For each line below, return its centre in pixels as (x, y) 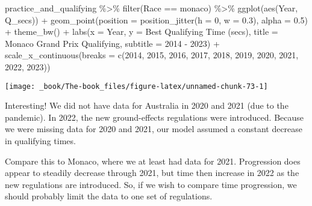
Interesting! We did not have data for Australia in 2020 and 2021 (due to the (147, 105)
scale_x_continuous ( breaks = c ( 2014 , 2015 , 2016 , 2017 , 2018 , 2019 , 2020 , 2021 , (152, 55)
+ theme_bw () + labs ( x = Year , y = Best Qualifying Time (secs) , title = (142, 32)
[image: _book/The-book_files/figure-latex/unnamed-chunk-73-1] (136, 86)
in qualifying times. (40, 141)
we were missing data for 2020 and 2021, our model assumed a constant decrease (154, 129)
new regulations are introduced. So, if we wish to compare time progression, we (151, 184)
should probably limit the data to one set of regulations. (109, 196)
